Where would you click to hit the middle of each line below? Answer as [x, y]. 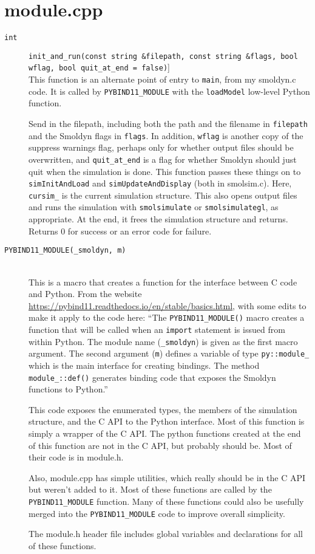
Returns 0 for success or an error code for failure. [120, 231]
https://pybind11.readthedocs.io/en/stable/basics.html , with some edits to [168, 305]
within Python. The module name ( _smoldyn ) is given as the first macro [163, 341]
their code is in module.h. [76, 457]
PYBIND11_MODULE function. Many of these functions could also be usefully [166, 501]
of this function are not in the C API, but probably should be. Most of [160, 445]
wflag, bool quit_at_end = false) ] [99, 67]
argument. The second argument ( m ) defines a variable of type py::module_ [169, 353]
